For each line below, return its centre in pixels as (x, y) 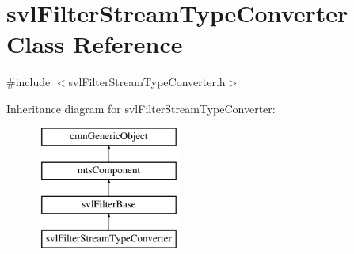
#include (29, 82)
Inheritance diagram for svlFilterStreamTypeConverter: (141, 108)
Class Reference (95, 44)
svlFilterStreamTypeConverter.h (147, 82)
